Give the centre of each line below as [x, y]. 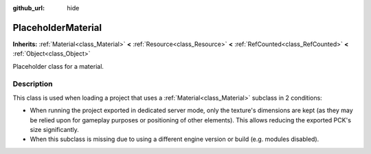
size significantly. [54, 130]
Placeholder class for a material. [58, 66]
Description [33, 84]
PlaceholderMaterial [57, 27]
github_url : [29, 8]
